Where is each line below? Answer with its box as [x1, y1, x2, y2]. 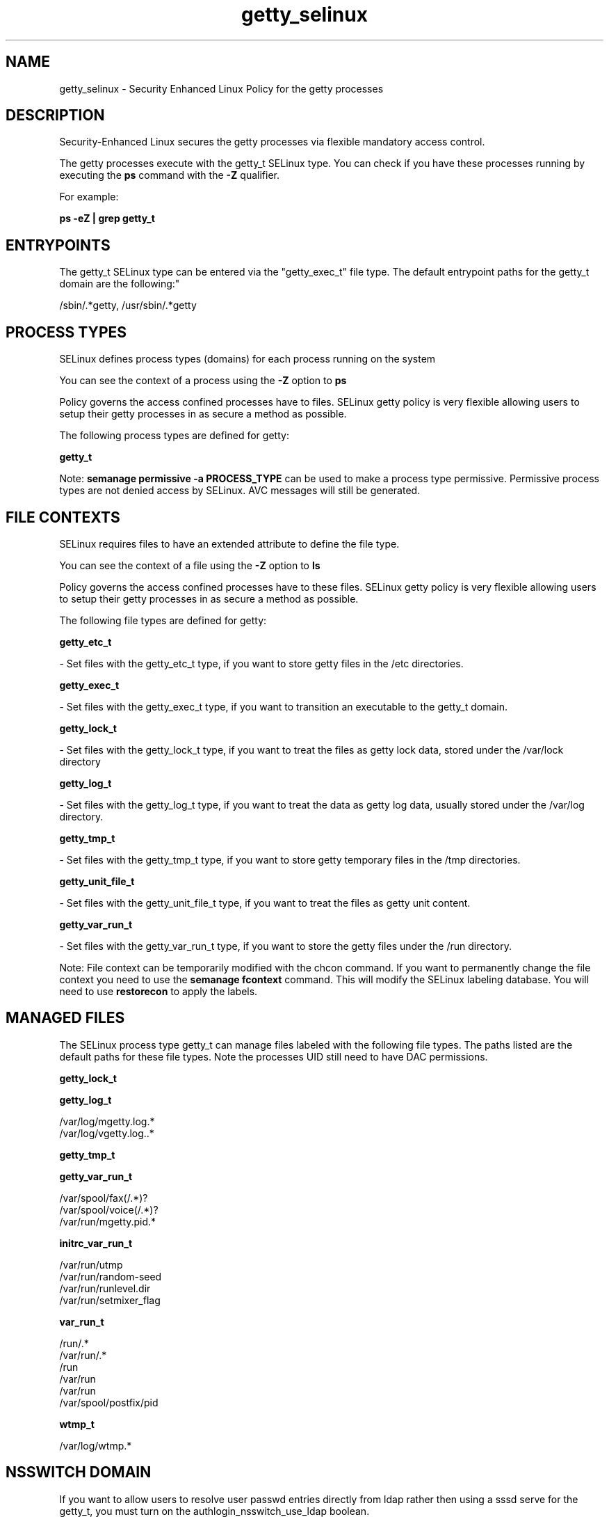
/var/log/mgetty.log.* [59, 1115, 155, 1127]
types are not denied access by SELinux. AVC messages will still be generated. [59, 484, 421, 497]
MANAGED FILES [6, 1009, 125, 1027]
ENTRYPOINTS [6, 236, 111, 254]
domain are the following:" [59, 278, 180, 290]
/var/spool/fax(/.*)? [59, 1191, 148, 1204]
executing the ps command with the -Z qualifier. [59, 169, 279, 182]
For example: [59, 191, 119, 203]
